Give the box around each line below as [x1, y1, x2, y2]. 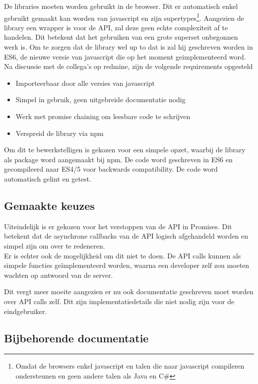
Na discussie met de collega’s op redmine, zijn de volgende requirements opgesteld [4, 61, 253, 71]
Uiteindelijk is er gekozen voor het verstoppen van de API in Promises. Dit [4, 221, 232, 231]
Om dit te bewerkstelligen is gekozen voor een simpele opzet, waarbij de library [4, 144, 246, 155]
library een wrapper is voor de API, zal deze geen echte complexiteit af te [4, 22, 228, 32]
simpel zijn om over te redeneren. [4, 240, 105, 251]
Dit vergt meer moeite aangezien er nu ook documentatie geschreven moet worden [4, 286, 254, 297]
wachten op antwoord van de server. [4, 269, 113, 280]
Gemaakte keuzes [4, 197, 95, 213]
